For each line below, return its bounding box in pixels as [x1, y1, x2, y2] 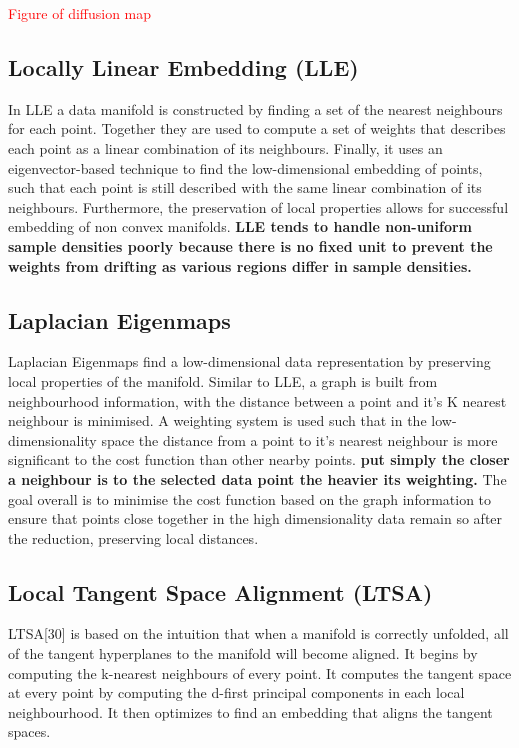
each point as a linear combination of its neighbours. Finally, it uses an [8, 137, 443, 158]
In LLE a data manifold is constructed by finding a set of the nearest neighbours [8, 98, 503, 119]
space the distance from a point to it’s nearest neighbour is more [101, 429, 498, 450]
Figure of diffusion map [8, 3, 152, 23]
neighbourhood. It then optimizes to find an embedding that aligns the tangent [8, 701, 493, 722]
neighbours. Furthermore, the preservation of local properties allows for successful [8, 196, 509, 217]
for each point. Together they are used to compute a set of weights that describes [8, 118, 506, 139]
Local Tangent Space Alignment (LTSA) [8, 576, 433, 607]
